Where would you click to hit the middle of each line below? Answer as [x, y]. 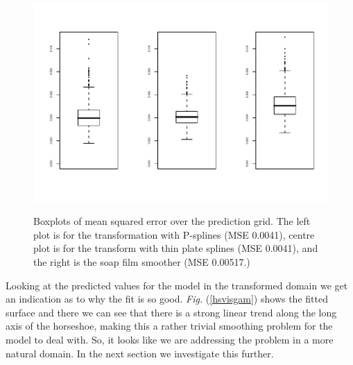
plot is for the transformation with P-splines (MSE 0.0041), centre [174, 234]
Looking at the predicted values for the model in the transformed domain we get [177, 285]
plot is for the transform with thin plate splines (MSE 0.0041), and [176, 248]
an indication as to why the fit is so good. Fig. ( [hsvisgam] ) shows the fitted [167, 299]
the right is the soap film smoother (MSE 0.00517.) [142, 262]
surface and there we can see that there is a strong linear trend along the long [171, 312]
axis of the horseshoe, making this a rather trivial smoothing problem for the [169, 326]
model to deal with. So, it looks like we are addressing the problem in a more [170, 339]
